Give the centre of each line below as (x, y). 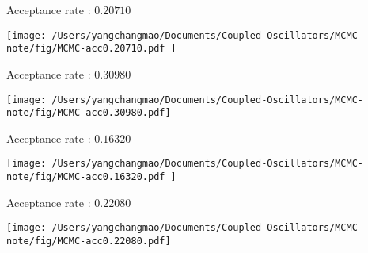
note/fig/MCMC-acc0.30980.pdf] (89, 113)
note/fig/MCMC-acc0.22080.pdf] (89, 241)
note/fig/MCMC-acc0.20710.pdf (86, 49)
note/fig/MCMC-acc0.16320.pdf (86, 177)
